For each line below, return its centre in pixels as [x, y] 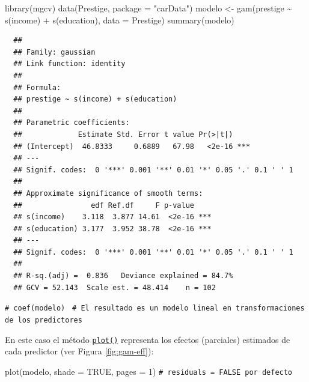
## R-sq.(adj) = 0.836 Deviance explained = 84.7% [123, 276]
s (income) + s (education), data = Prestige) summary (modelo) [120, 20]
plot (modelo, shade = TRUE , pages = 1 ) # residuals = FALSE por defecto [149, 371]
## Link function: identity [69, 64]
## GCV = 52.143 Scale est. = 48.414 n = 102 [115, 287]
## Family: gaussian [54, 52]
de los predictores [44, 320]
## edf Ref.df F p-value [104, 205]
